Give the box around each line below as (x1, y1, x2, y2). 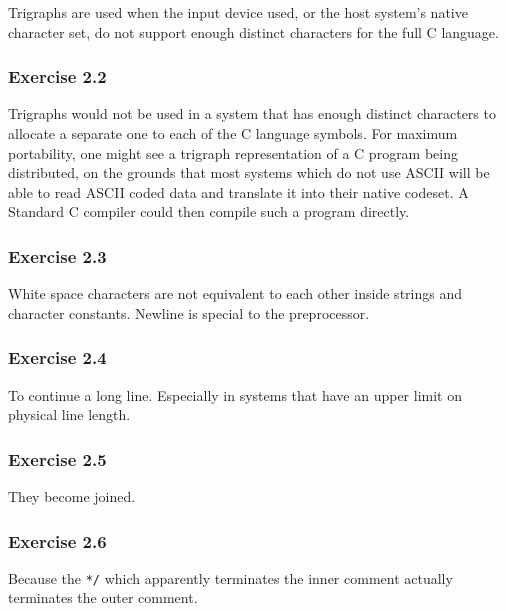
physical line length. (8, 404, 131, 425)
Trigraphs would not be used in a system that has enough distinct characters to (8, 103, 496, 124)
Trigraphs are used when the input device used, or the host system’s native (8, 2, 468, 22)
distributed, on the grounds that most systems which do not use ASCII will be (8, 162, 490, 183)
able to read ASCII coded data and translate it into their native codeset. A (8, 181, 469, 202)
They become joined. (8, 486, 136, 506)
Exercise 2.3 (8, 243, 107, 268)
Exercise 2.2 (8, 64, 107, 89)
